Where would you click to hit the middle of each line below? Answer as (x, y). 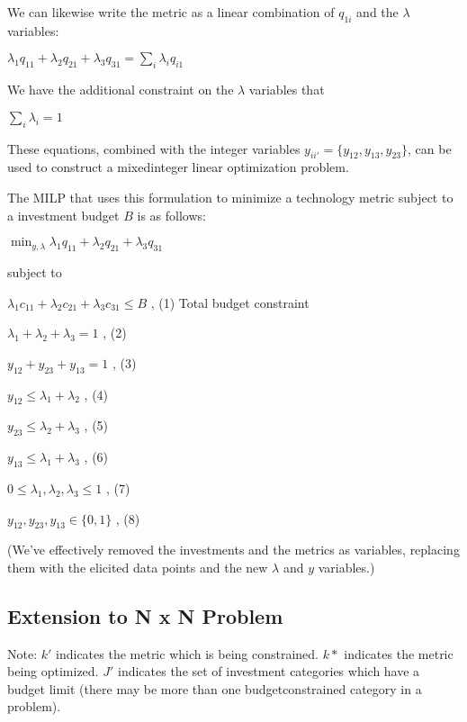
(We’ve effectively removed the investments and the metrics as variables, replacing (233, 550)
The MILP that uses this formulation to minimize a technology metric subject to (230, 197)
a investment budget (63, 215)
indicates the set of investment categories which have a (269, 671)
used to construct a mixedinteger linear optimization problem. (178, 167)
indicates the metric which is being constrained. (188, 653)
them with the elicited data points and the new (138, 567)
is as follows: (171, 215)
